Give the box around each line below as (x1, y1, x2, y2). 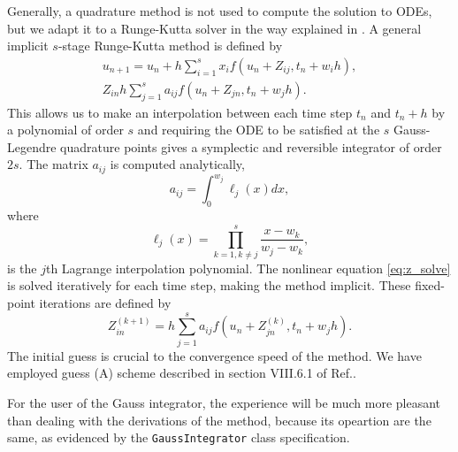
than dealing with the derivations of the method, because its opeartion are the (7, 410, 431, 429)
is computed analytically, (110, 155, 245, 173)
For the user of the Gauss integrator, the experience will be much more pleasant (7, 393, 441, 411)
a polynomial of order (7, 120, 124, 139)
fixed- (415, 276, 446, 295)
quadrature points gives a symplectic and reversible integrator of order (60, 137, 442, 156)
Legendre (7, 137, 57, 156)
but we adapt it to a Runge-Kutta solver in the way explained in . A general (7, 19, 422, 37)
